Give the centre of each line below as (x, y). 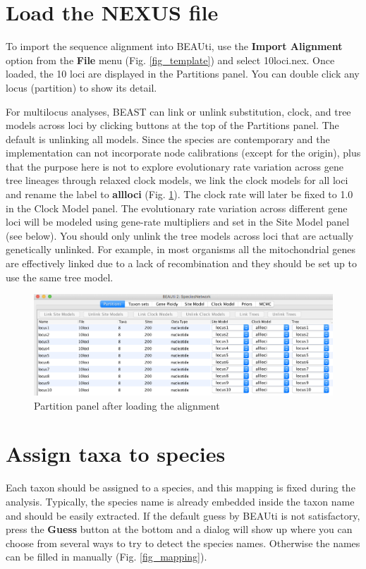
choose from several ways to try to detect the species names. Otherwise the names (183, 543)
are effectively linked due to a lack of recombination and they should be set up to (181, 263)
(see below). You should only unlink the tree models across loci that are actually (180, 235)
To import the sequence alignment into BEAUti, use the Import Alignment (174, 46)
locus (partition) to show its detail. (81, 87)
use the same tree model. (60, 277)
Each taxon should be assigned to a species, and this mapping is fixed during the (181, 488)
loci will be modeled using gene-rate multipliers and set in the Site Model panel (178, 222)
